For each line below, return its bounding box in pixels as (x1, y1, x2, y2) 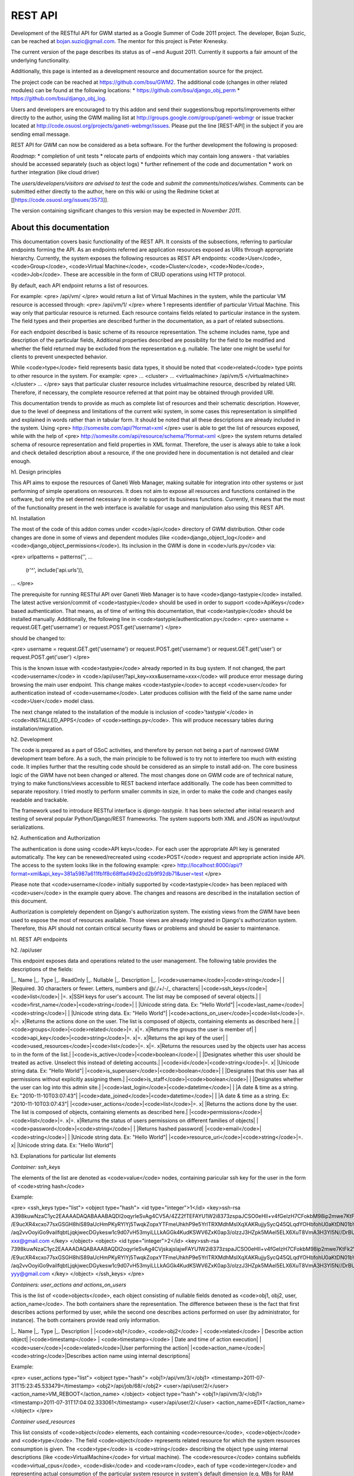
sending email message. (11, 130, 70, 138)
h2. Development (11, 736, 53, 743)
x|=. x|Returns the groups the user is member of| (135, 1026, 254, 1033)
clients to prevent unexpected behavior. (11, 353, 107, 360)
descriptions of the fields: (11, 965, 74, 972)
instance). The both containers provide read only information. (11, 1317, 160, 1324)
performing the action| (135, 1344, 189, 1351)
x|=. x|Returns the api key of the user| (133, 1034, 225, 1041)
